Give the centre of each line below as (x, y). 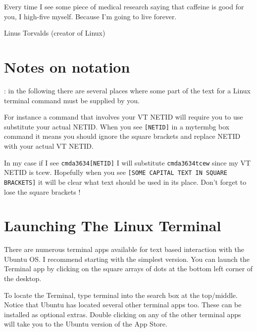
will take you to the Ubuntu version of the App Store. (86, 324)
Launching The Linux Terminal (113, 226)
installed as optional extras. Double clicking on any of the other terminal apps (123, 314)
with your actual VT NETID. (49, 145)
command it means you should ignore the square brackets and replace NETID (122, 136)
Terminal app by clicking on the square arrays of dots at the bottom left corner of (128, 269)
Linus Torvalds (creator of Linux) (55, 33)
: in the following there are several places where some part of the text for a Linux (128, 90)
